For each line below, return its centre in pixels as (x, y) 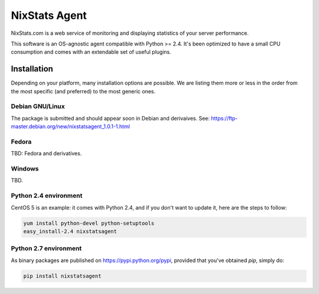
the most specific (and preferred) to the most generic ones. (83, 91)
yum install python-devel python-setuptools (89, 223)
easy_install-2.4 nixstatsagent (70, 231)
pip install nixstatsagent (62, 276)
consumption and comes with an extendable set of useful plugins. (91, 52)
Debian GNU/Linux (38, 106)
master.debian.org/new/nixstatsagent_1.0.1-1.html (70, 126)
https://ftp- (224, 118)
